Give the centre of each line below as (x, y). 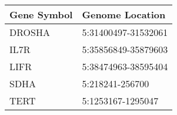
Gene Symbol (41, 14)
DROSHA (30, 32)
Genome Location (124, 14)
